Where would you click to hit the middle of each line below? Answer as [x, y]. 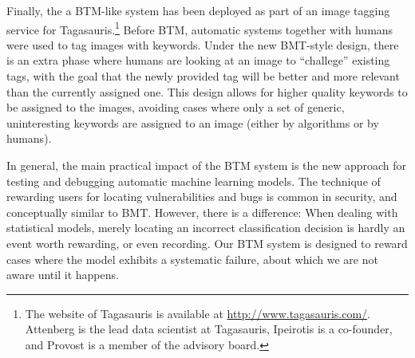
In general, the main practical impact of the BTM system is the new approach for [207, 165]
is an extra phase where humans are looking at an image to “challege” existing [198, 60]
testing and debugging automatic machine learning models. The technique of [194, 181]
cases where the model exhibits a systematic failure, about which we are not [192, 259]
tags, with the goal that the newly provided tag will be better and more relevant [203, 76]
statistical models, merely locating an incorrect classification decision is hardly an [206, 228]
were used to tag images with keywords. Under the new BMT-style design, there [203, 44]
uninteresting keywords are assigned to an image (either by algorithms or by [193, 122]
